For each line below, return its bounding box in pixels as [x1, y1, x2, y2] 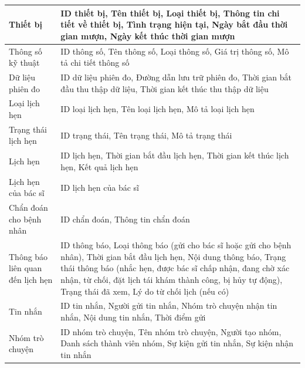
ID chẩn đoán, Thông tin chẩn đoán [60, 212, 190, 225]
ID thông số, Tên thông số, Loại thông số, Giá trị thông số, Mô [60, 45, 289, 57]
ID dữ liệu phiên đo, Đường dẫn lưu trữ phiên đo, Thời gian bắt [60, 70, 292, 83]
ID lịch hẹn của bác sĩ [60, 181, 140, 193]
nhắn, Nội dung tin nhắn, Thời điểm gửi [60, 311, 206, 323]
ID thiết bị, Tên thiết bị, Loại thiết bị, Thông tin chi [60, 6, 280, 19]
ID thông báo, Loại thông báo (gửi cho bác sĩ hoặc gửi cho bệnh [60, 239, 292, 251]
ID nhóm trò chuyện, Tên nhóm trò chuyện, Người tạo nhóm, [60, 325, 282, 337]
